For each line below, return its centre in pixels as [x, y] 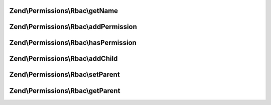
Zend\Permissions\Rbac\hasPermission [73, 43]
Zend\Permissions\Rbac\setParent [64, 75]
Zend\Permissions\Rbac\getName [64, 11]
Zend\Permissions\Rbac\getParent [65, 91]
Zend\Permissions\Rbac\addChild [63, 59]
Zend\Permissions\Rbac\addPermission [73, 27]
